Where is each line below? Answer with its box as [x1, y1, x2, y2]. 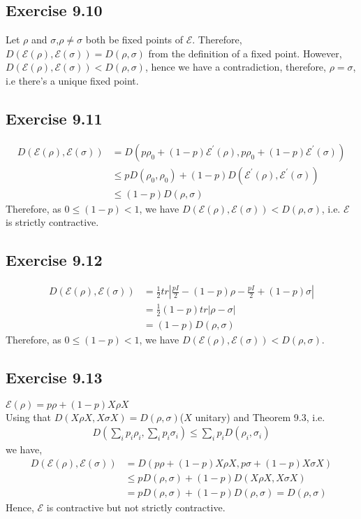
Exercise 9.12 [6, 249, 103, 271]
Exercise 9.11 [6, 107, 103, 129]
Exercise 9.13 [6, 366, 103, 388]
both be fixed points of [85, 32, 184, 47]
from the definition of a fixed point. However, [148, 45, 342, 60]
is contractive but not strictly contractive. [46, 499, 226, 514]
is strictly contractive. [6, 215, 99, 229]
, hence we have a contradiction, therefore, [145, 59, 326, 74]
